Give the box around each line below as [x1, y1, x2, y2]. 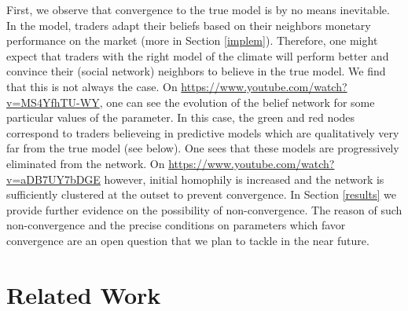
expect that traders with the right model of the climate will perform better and [6, 47, 389, 64]
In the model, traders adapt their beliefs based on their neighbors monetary [6, 16, 371, 33]
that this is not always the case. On [6, 78, 178, 94]
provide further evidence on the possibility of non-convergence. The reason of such [6, 201, 402, 218]
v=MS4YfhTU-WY [6, 93, 100, 110]
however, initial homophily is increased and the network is [104, 170, 384, 187]
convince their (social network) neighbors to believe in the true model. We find [6, 63, 386, 79]
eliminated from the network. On [6, 155, 165, 171]
